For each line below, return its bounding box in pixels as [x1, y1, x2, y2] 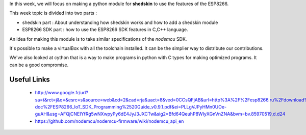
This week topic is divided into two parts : [9, 10, 97, 16]
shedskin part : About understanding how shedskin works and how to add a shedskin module [22, 19, 218, 25]
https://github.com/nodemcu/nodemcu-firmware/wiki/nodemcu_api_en [35, 118, 184, 124]
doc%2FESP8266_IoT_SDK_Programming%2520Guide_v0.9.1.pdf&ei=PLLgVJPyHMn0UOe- [35, 103, 227, 110]
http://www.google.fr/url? [35, 90, 89, 96]
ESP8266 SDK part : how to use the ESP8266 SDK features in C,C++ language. [22, 26, 188, 33]
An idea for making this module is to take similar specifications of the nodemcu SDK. [9, 36, 187, 42]
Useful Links [9, 75, 50, 84]
